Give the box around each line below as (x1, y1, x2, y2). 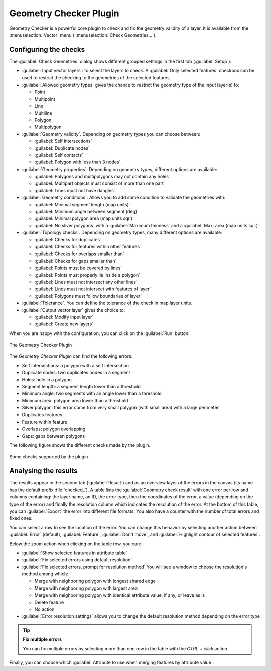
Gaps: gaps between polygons (22, 433, 85, 439)
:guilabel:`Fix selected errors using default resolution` (22, 557, 132, 563)
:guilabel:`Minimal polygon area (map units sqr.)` (34, 215, 134, 221)
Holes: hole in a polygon (22, 376, 72, 382)
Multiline (34, 110, 52, 116)
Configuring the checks (9, 45, 85, 54)
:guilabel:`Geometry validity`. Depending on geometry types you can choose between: (22, 131, 201, 137)
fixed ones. (9, 515, 33, 521)
